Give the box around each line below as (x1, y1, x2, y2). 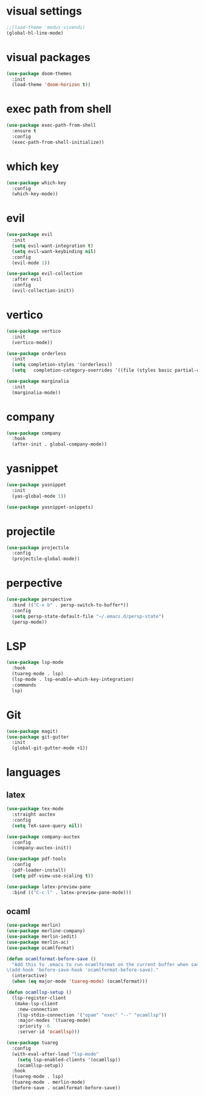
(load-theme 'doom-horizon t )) (12, 82, 91, 88)
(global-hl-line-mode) (6, 30, 64, 36)
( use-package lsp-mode (6, 660, 64, 666)
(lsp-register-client (12, 995, 67, 1001)
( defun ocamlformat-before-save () (6, 956, 97, 962)
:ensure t (12, 128, 36, 134)
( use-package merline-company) (6, 928, 86, 934)
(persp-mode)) (12, 619, 47, 625)
